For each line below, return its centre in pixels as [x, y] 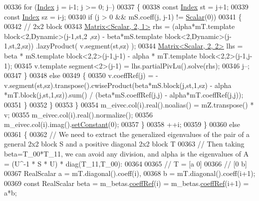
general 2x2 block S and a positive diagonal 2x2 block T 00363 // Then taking [124, 144]
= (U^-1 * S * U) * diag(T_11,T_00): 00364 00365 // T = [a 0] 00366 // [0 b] [126, 163]
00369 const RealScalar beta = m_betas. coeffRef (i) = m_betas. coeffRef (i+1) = [127, 183]
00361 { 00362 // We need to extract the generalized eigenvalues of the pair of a [127, 134]
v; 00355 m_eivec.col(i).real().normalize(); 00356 [78, 114]
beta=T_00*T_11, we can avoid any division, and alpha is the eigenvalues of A [127, 153]
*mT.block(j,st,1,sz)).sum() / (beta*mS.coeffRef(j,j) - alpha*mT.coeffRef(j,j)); [124, 95]
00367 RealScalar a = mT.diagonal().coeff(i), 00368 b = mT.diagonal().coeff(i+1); [130, 173]
